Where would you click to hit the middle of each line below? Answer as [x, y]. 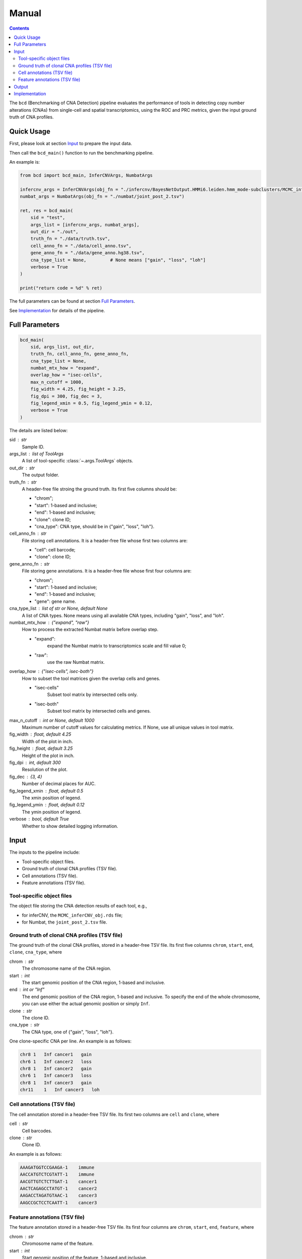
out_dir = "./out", [55, 232]
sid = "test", [48, 218]
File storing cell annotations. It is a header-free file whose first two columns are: [105, 540]
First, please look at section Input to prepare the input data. [71, 144]
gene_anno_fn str [29, 564]
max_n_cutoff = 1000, [57, 382]
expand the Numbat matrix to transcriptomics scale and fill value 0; [117, 646]
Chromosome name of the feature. [58, 1243]
